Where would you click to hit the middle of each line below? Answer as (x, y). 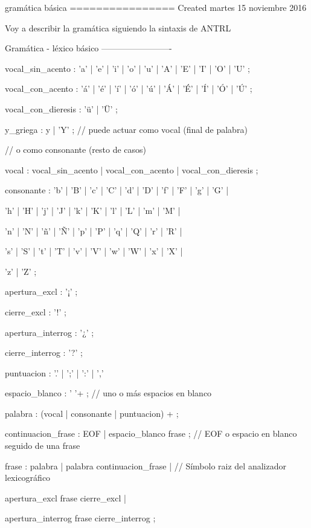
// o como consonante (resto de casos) (76, 150)
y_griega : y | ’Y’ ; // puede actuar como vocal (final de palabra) (126, 129)
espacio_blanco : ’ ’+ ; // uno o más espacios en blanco (108, 393)
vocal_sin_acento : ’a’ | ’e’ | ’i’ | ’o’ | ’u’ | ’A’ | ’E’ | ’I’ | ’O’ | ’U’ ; (127, 68)
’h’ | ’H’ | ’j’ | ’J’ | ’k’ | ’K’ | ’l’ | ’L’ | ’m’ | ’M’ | (93, 210)
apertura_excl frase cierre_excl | (66, 497)
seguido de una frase (43, 446)
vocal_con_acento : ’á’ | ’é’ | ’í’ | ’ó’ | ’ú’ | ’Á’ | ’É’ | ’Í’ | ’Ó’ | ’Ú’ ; (129, 89)
